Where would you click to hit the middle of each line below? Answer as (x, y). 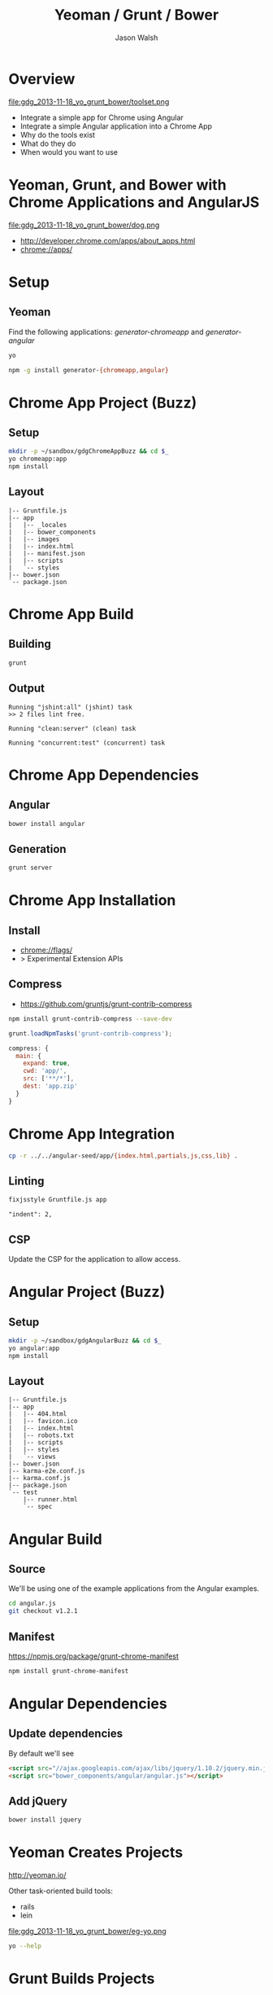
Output (26, 689)
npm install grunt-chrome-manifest (69, 1671)
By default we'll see (41, 1753)
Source (27, 1569)
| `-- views (32, 1457)
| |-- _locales (38, 525)
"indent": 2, (30, 1215)
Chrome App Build (71, 614)
